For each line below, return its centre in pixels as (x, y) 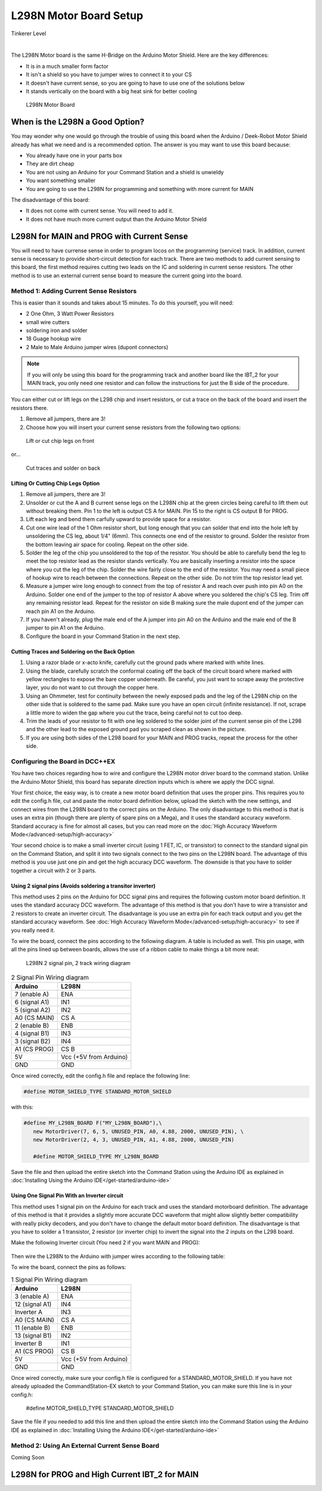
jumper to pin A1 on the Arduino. (65, 628)
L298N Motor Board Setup (77, 16)
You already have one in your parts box (74, 155)
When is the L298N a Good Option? (78, 122)
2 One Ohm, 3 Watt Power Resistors (70, 314)
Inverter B (28, 1343)
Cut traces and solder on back (63, 468)
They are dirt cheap (50, 164)
